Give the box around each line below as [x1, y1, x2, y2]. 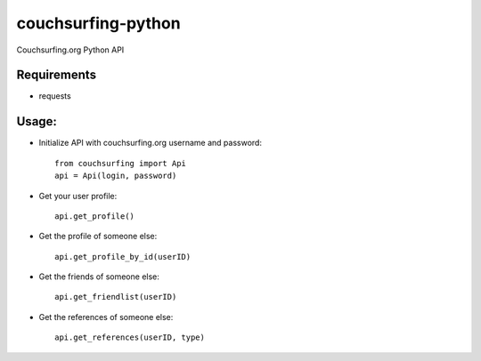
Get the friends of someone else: [38, 271, 160, 282]
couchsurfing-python [16, 13, 182, 33]
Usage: [16, 114, 58, 129]
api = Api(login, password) [54, 171, 177, 181]
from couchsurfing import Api [54, 158, 187, 168]
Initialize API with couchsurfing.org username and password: [38, 138, 263, 148]
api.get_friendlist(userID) [54, 292, 177, 302]
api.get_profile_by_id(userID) [54, 252, 192, 261]
